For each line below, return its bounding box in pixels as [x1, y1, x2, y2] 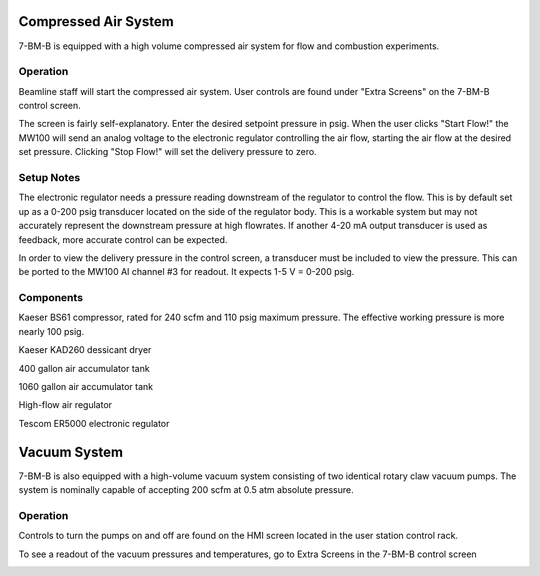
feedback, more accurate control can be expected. [18, 233, 228, 245]
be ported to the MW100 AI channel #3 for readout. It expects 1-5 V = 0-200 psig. [18, 266, 355, 278]
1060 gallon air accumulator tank [18, 381, 154, 393]
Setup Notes [18, 170, 81, 184]
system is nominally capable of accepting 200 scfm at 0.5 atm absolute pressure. [18, 484, 354, 496]
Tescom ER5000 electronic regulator [18, 417, 170, 429]
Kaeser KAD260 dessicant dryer [18, 344, 152, 356]
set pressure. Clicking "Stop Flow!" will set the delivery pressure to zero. [18, 146, 317, 158]
